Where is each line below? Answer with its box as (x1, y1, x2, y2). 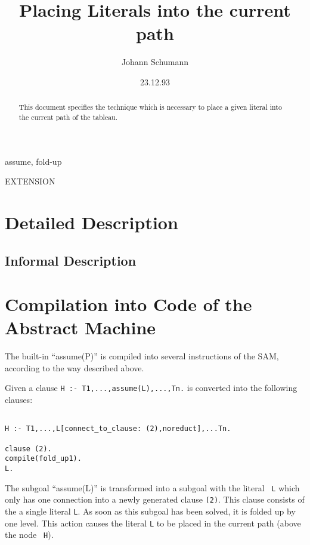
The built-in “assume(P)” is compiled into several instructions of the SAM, (5, 350, 279, 362)
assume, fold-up (5, 155, 62, 167)
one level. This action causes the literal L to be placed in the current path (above (5, 516, 301, 529)
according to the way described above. (5, 361, 144, 374)
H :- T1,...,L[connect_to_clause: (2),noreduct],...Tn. (5, 424, 231, 433)
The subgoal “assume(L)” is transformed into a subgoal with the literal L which (5, 481, 300, 494)
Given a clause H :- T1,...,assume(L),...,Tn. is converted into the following (5, 381, 297, 394)
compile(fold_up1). (5, 454, 82, 463)
